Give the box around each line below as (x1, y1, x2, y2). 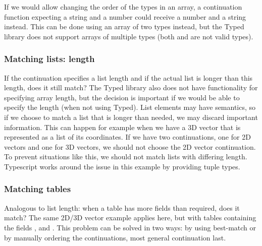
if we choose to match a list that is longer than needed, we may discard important (4, 111, 258, 122)
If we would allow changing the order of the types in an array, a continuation (4, 2, 242, 12)
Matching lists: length (4, 52, 95, 65)
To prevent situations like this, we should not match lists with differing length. (4, 151, 247, 162)
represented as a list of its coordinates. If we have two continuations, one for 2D (4, 132, 251, 142)
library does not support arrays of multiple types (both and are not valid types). (4, 31, 253, 41)
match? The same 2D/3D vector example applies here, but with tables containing (4, 212, 256, 223)
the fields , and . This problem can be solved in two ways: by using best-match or (4, 222, 256, 232)
